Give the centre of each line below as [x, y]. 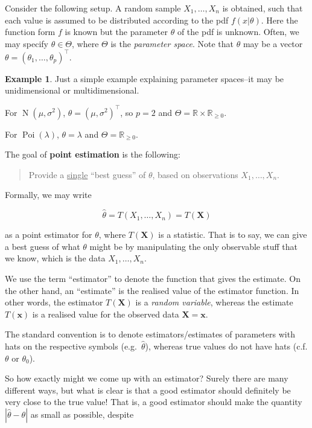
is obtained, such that [263, 8]
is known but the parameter [116, 32]
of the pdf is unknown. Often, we [238, 32]
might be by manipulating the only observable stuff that [193, 246]
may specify [27, 43]
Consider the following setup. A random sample [93, 8]
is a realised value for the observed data [106, 314]
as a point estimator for [49, 235]
